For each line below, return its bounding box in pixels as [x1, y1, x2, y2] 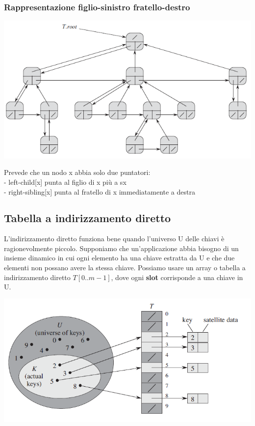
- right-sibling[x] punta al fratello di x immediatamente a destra [4, 186, 195, 197]
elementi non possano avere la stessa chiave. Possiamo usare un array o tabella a [4, 262, 246, 273]
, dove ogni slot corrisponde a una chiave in [111, 272, 243, 282]
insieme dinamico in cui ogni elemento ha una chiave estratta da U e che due [4, 253, 235, 263]
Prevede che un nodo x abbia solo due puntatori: [4, 167, 151, 177]
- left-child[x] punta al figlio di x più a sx [4, 176, 127, 187]
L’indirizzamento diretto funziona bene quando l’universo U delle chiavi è [4, 233, 225, 244]
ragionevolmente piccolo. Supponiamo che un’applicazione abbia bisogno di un [4, 243, 239, 253]
